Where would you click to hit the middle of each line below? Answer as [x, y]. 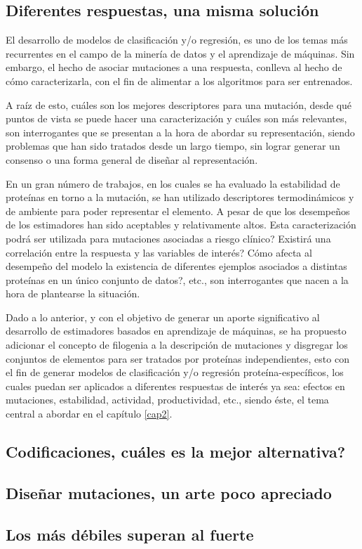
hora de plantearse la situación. [73, 293]
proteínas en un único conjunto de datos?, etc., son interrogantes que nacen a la [177, 279]
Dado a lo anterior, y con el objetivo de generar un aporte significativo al [163, 317]
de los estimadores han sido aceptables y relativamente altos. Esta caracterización [181, 225]
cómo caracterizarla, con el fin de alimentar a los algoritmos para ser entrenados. [179, 80]
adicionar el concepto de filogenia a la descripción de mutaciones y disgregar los [177, 345]
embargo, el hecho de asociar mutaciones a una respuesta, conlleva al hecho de [174, 67]
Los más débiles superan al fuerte [130, 534]
